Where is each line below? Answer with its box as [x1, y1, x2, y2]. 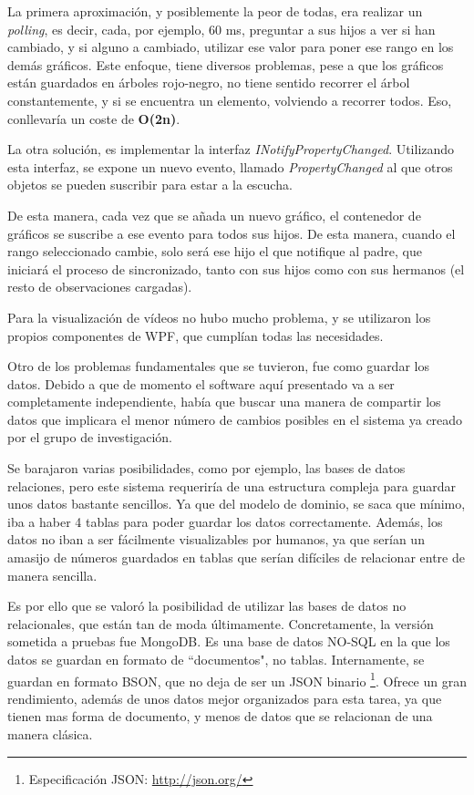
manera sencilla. [7, 565, 98, 584]
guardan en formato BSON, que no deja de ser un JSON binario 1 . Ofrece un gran [7, 668, 467, 690]
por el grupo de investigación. [7, 428, 173, 447]
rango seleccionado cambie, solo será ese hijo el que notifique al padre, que [7, 242, 422, 261]
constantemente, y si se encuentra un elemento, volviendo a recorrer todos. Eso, [7, 90, 452, 109]
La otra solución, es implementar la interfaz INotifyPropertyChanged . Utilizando [7, 139, 455, 159]
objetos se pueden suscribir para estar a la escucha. [7, 175, 293, 194]
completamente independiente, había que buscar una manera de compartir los [7, 392, 441, 411]
